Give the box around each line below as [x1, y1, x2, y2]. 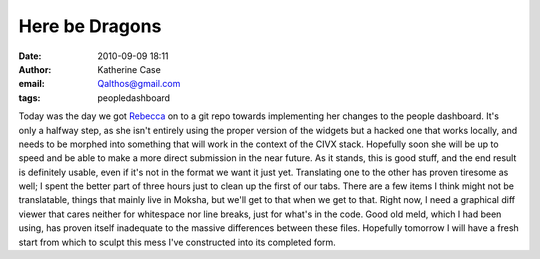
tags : [18, 91, 41, 104]
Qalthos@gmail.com [97, 78, 181, 90]
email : [18, 78, 45, 90]
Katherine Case [97, 63, 162, 75]
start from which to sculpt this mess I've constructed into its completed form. [18, 236, 337, 248]
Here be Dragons [18, 15, 162, 37]
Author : [18, 63, 52, 75]
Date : [18, 50, 42, 62]
